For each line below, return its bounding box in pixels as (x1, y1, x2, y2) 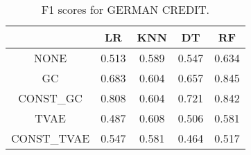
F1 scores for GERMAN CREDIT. (41, 1, 209, 17)
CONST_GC (18, 90, 83, 106)
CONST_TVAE (11, 130, 90, 146)
